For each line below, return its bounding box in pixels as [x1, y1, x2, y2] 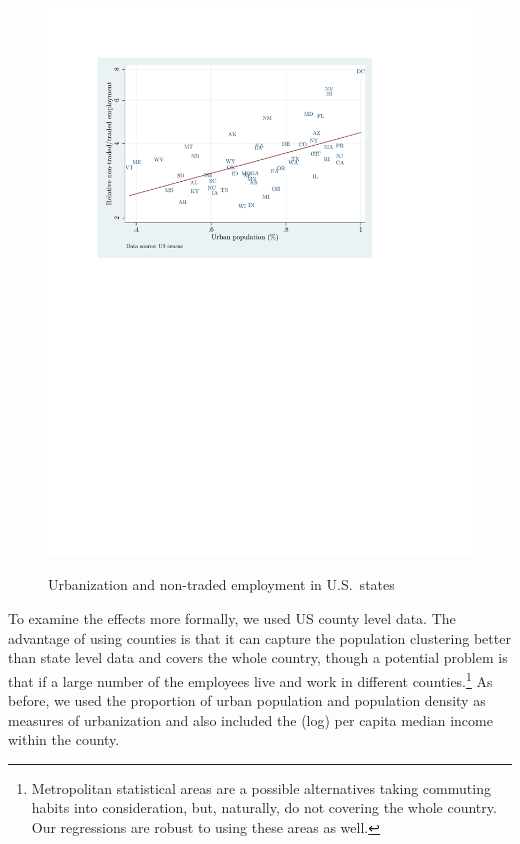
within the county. [8, 729, 120, 750]
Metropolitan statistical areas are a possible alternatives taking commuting [31, 777, 491, 798]
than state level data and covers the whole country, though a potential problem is [8, 647, 508, 668]
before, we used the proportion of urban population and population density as [8, 690, 486, 711]
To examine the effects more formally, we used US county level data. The [8, 608, 456, 629]
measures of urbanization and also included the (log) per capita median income [8, 709, 493, 730]
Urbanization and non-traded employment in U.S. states [48, 574, 395, 595]
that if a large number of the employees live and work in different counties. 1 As [8, 667, 493, 691]
